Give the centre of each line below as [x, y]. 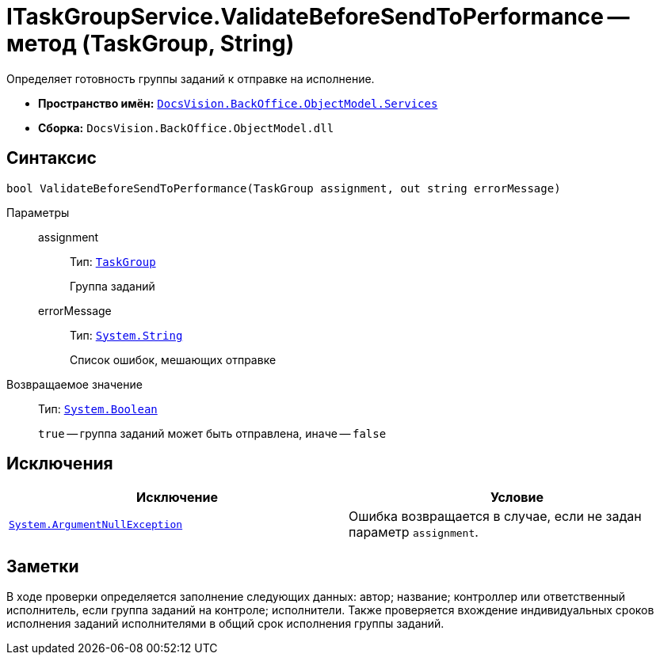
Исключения [60, 464]
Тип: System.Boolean [98, 408]
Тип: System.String [126, 335]
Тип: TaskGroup [113, 261]
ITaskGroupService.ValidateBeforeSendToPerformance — [318, 17]
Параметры [38, 212]
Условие [517, 498]
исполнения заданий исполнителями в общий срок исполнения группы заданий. [225, 624]
